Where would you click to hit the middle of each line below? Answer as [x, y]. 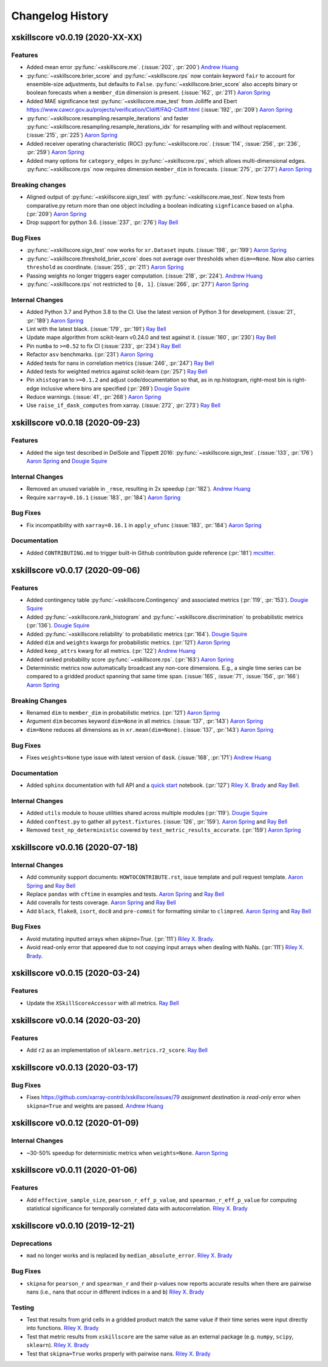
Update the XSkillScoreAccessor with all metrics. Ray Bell [103, 1003]
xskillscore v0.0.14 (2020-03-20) [76, 1020]
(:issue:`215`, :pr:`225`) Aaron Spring [72, 135]
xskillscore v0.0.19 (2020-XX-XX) [77, 37]
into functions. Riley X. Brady [63, 1328]
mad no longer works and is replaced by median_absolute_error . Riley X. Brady [129, 1256]
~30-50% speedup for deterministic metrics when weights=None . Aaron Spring [127, 1153]
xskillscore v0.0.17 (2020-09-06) [76, 570]
